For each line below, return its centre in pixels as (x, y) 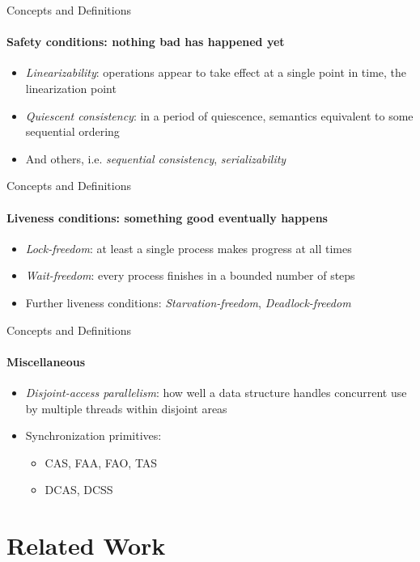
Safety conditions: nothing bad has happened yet (146, 42)
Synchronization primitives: (93, 435)
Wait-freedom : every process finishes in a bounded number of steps (190, 275)
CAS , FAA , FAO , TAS (101, 462)
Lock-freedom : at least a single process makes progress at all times (189, 248)
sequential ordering (72, 131)
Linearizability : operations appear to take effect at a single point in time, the (216, 72)
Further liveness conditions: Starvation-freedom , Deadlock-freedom (188, 302)
